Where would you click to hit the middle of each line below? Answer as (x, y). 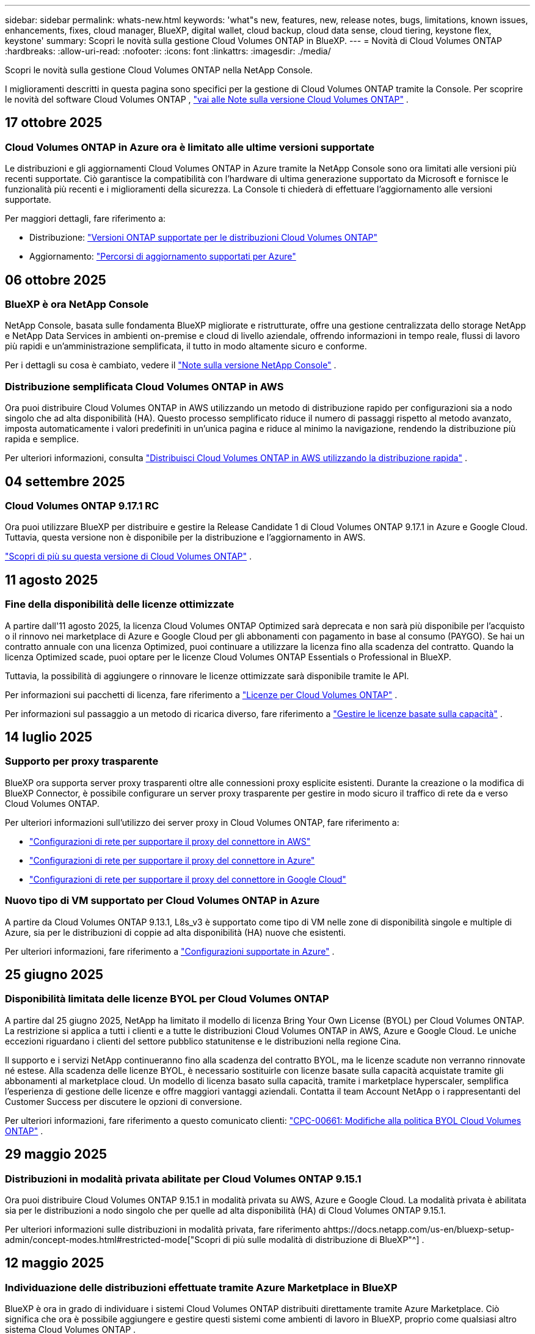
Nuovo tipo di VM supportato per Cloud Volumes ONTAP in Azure (162, 901)
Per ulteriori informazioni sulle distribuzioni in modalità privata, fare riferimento (163, 1230)
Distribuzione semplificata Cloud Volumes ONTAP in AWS (144, 386)
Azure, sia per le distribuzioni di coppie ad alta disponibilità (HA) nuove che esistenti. (176, 932)
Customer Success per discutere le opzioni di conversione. (124, 1101)
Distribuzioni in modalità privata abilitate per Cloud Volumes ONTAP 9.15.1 (183, 1179)
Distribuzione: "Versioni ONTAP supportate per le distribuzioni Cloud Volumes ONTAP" (204, 238)
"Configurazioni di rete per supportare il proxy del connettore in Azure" (172, 860)
